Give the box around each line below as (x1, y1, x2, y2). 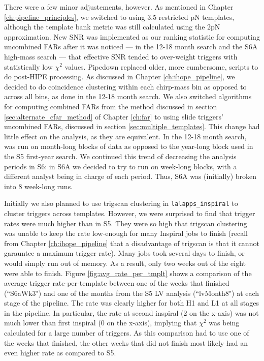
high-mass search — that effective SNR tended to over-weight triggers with (4, 51, 238, 62)
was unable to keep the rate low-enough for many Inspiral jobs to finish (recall (4, 228, 248, 238)
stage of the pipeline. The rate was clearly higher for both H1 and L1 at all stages (4, 297, 259, 308)
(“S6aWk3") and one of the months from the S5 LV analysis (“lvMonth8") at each (4, 287, 259, 298)
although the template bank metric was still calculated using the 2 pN (4, 21, 220, 32)
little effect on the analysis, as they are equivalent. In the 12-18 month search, (4, 131, 247, 141)
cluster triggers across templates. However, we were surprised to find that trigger (4, 207, 255, 218)
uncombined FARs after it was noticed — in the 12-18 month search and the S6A (4, 41, 258, 52)
